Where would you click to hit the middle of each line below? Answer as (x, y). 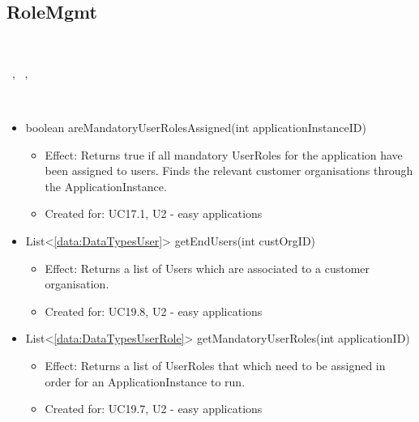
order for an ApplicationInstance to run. (145, 381)
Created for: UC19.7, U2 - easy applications (154, 409)
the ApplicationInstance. (106, 186)
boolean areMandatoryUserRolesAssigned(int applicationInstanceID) (196, 127)
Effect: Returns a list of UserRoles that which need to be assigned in (215, 365)
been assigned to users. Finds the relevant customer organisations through (229, 171)
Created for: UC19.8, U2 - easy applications (154, 311)
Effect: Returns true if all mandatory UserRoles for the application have (224, 154)
